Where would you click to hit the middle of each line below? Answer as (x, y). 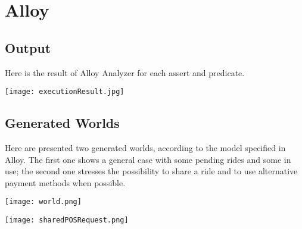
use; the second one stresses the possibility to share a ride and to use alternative (151, 171)
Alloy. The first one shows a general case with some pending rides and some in (148, 159)
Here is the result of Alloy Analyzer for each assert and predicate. (125, 72)
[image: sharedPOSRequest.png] (67, 220)
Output (28, 47)
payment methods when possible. (65, 182)
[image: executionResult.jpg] (65, 92)
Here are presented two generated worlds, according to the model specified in (145, 148)
